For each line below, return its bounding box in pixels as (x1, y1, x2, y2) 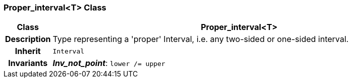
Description (5, 34, 51, 44)
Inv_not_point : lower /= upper (52, 58, 165, 68)
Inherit (15, 46, 41, 56)
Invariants (8, 58, 48, 68)
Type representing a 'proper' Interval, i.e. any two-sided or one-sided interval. (52, 34, 349, 44)
